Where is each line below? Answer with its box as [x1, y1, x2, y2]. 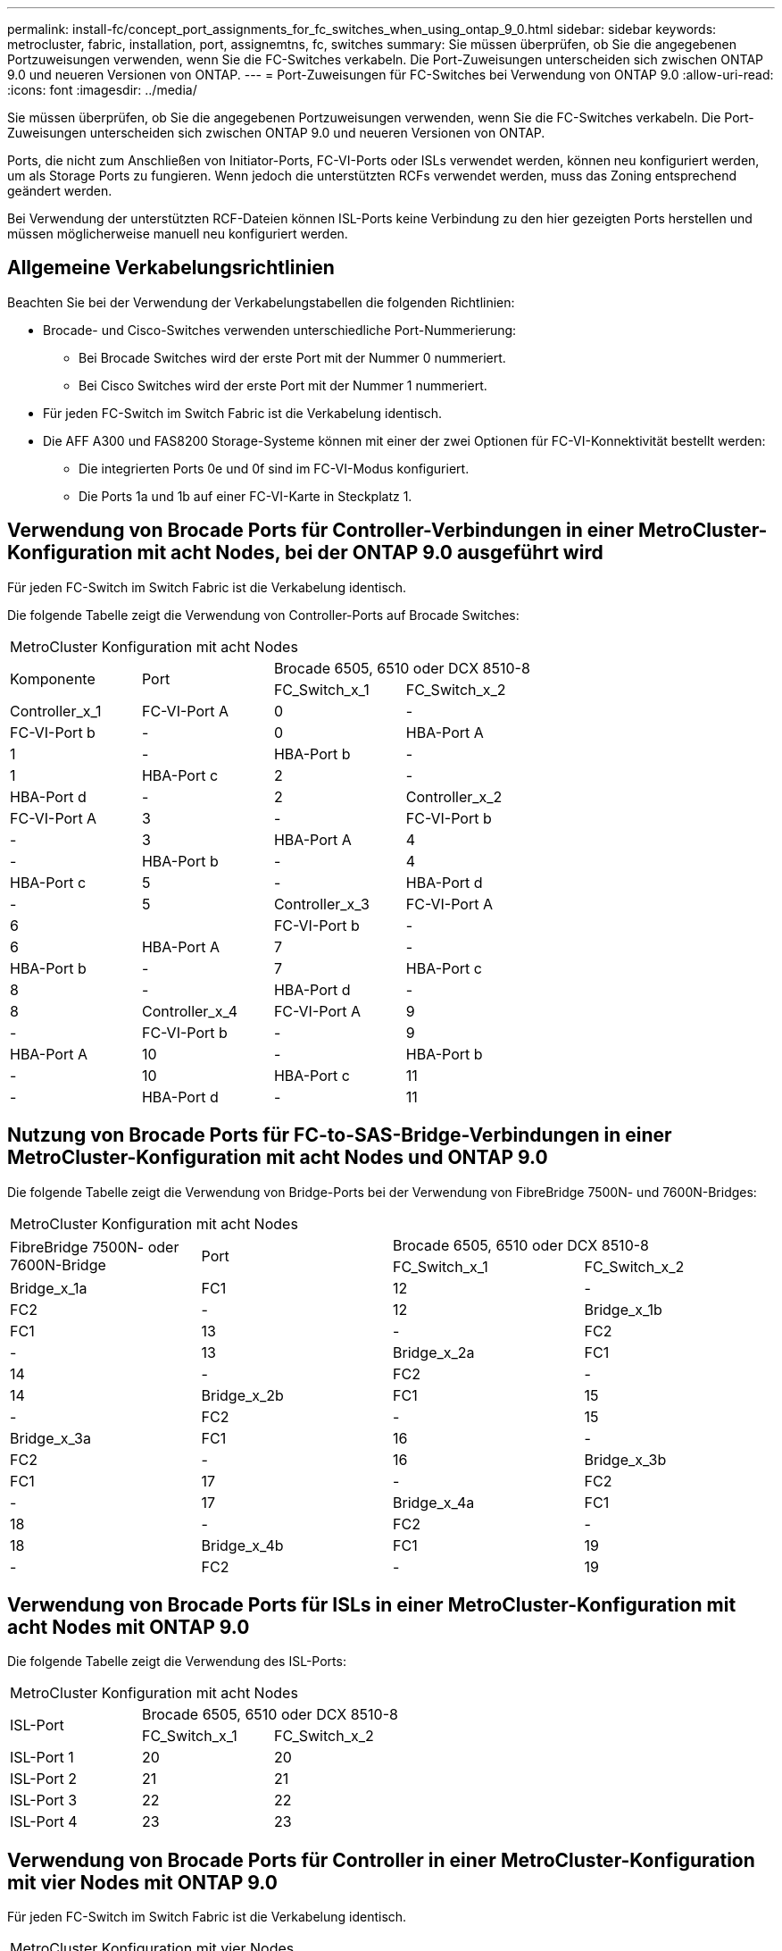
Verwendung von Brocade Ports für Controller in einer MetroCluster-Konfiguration [7, 1848, 755, 1871]
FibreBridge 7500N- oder [10, 1237, 179, 1256]
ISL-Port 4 [10, 1813, 78, 1831]
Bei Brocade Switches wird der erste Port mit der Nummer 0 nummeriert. [79, 349, 506, 365]
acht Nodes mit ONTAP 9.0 [7, 1615, 250, 1638]
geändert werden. [7, 183, 112, 198]
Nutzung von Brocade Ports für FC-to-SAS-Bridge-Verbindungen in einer [7, 1124, 672, 1147]
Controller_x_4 [141, 1001, 238, 1020]
